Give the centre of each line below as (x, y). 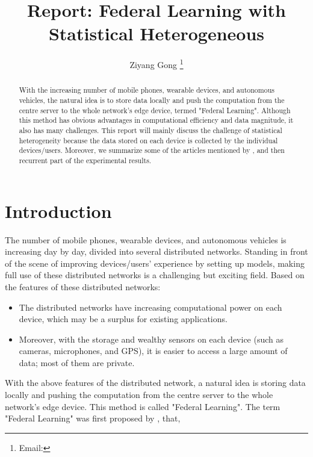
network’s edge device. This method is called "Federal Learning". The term (143, 406)
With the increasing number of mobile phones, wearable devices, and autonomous (147, 90)
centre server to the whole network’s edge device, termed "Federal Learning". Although (155, 110)
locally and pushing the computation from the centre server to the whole (139, 395)
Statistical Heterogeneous (156, 33)
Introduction (58, 210)
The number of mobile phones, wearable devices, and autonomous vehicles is (146, 239)
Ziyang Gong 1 (156, 64)
